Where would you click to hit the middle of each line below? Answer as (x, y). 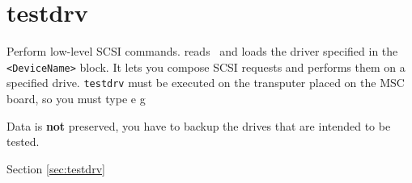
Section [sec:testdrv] (56, 168)
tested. (23, 141)
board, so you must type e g (76, 99)
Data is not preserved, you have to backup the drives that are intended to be (199, 125)
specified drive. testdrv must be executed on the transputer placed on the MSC (206, 83)
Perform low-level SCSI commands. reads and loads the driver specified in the (202, 51)
